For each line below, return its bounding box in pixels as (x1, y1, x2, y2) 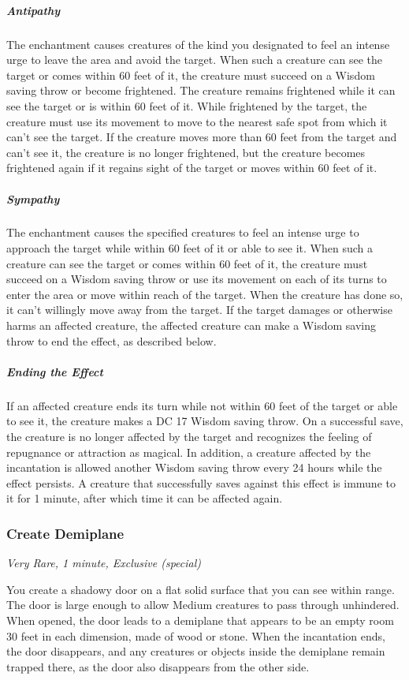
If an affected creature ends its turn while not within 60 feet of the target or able (6, 397, 398, 413)
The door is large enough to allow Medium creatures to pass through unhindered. (6, 596, 400, 613)
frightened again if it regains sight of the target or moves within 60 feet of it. (6, 159, 377, 176)
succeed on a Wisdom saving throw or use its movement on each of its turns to (6, 271, 387, 287)
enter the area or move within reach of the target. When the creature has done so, (6, 286, 403, 302)
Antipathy (6, 2, 61, 18)
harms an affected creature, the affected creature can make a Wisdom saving (6, 317, 376, 334)
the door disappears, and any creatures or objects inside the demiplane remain (6, 643, 385, 659)
